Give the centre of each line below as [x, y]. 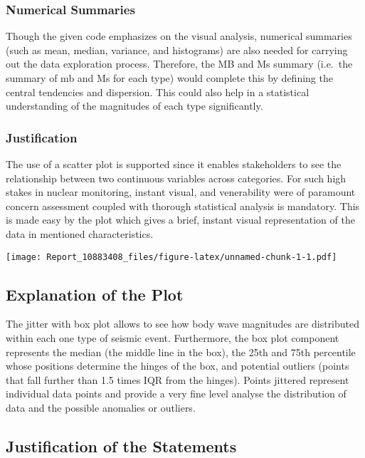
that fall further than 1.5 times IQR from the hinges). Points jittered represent [178, 379]
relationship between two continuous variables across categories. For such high [176, 178]
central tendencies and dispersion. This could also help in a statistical [158, 92]
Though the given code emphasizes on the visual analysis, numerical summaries [179, 36]
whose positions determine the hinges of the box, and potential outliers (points [178, 366]
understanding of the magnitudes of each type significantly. [134, 106]
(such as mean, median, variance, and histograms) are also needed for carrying [177, 50]
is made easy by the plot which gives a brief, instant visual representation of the [180, 220]
